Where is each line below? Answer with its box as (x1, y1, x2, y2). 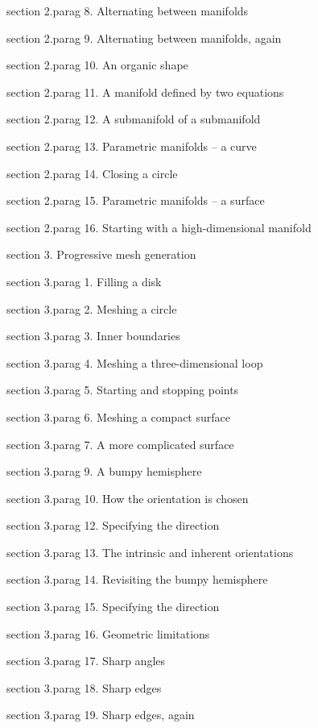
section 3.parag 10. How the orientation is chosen (6, 489, 249, 506)
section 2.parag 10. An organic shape (6, 56, 188, 73)
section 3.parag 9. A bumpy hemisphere (6, 463, 202, 480)
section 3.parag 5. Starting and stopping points (6, 381, 239, 398)
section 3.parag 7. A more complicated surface (6, 435, 234, 452)
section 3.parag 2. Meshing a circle (6, 300, 177, 317)
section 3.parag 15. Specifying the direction (6, 598, 220, 615)
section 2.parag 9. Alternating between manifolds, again (6, 29, 282, 46)
